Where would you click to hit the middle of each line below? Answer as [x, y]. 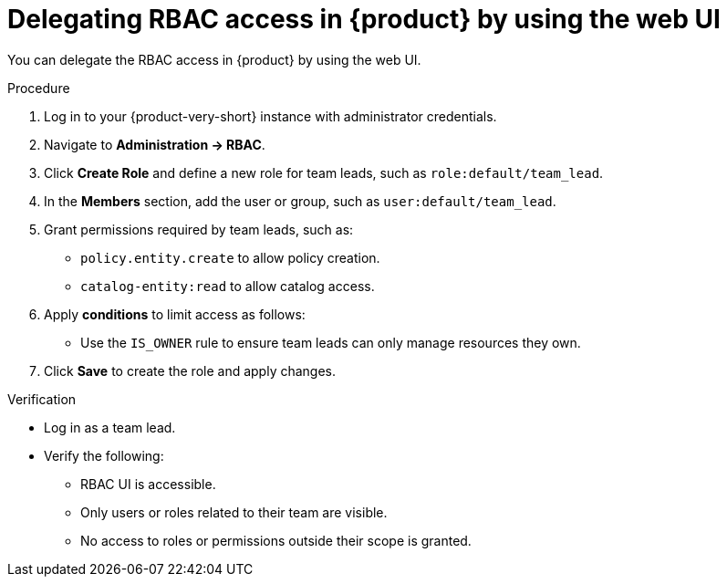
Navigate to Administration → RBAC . [155, 144]
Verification [42, 399]
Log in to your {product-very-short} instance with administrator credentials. [270, 116]
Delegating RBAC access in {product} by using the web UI [364, 19]
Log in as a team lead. [110, 427]
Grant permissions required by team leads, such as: [199, 229]
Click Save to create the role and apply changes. [190, 370]
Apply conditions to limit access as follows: [175, 314]
